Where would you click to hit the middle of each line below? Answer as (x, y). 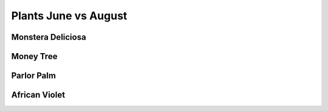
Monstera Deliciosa (49, 37)
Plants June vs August (69, 16)
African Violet (38, 95)
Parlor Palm (33, 76)
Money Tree (34, 56)
